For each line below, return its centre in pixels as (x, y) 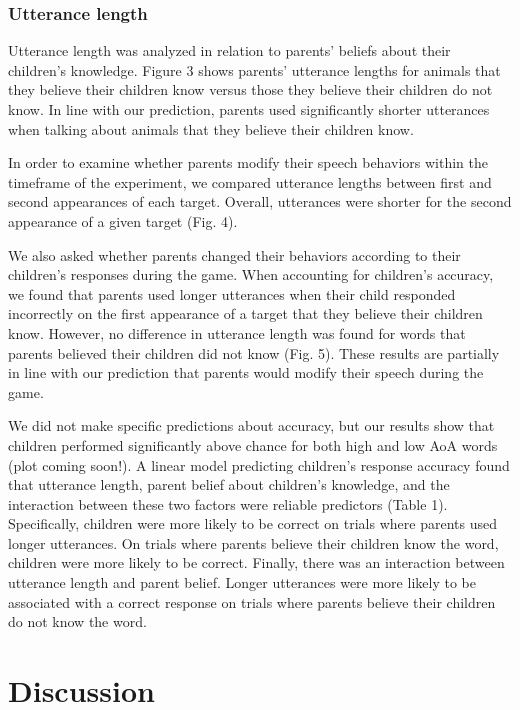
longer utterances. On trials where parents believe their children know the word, (253, 542)
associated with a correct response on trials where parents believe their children (252, 601)
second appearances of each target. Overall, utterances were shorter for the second (260, 201)
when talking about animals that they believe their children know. (211, 128)
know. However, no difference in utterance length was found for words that (237, 332)
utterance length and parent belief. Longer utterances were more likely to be (242, 582)
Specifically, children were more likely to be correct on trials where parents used (252, 523)
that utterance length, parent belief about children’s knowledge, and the (229, 484)
